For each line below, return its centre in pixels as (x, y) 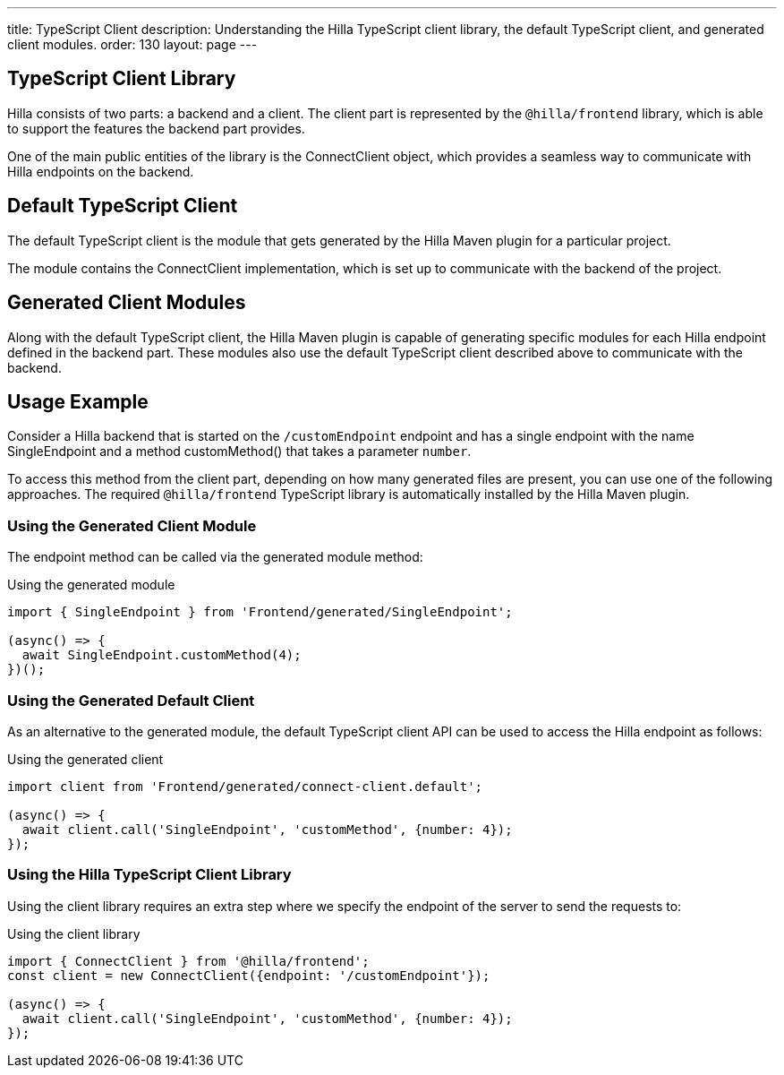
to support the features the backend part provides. (156, 128)
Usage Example (78, 401)
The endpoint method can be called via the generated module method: (215, 557)
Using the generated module (91, 585)
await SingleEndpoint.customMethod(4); (162, 655)
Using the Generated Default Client (131, 700)
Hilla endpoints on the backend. (101, 171)
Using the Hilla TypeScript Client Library (149, 875)
